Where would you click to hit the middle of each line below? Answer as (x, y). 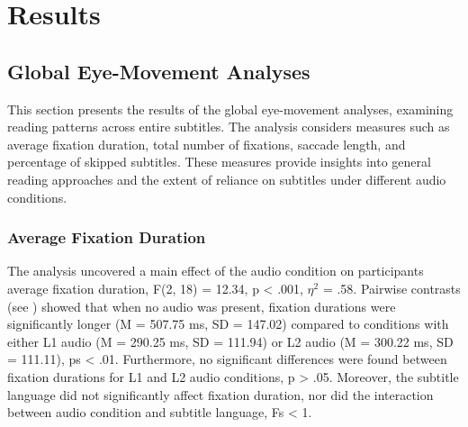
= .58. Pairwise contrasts (391, 288)
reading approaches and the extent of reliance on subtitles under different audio (227, 179)
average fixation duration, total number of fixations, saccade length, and (207, 144)
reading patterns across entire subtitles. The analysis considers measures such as (229, 127)
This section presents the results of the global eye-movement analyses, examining (230, 109)
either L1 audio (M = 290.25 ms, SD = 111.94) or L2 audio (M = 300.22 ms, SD (230, 341)
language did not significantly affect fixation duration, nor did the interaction (220, 394)
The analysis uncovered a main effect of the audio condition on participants (216, 271)
